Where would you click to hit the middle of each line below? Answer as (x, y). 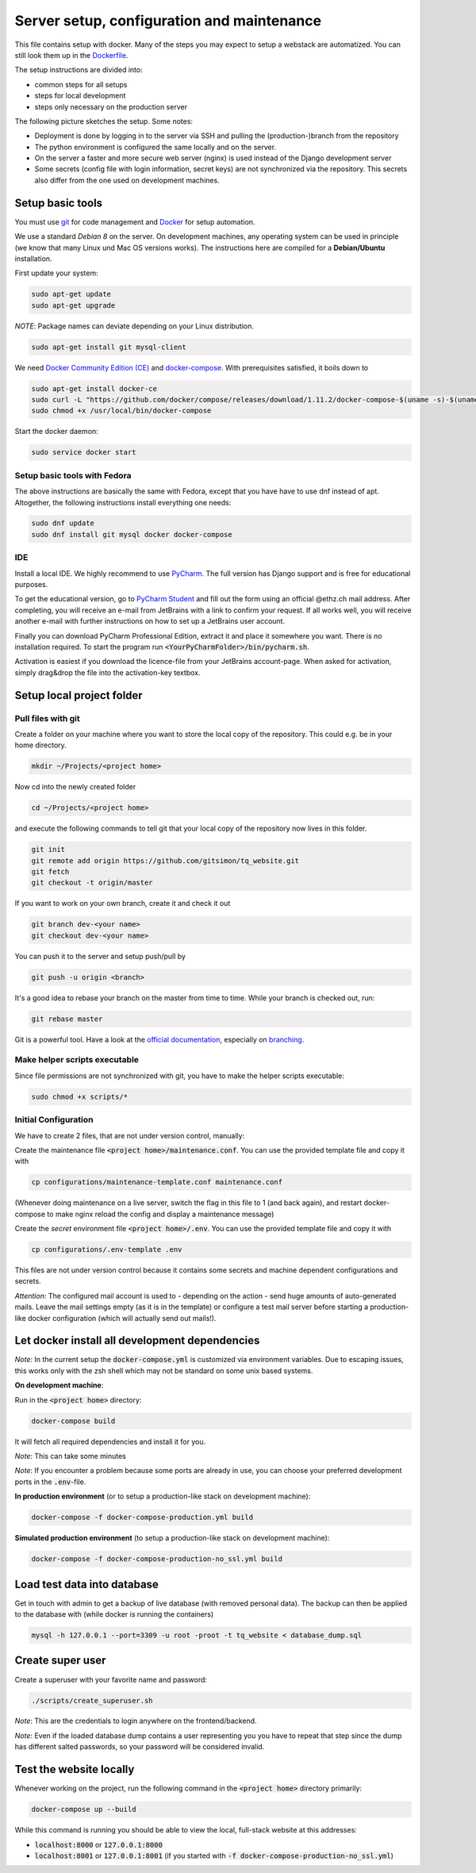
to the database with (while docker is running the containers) (114, 1614)
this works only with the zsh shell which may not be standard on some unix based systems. (164, 1370)
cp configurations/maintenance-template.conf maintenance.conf (157, 1182)
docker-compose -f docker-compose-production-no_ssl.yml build (157, 1559)
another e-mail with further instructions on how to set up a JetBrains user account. (150, 621)
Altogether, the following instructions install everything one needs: (123, 502)
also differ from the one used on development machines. (127, 180)
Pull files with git (48, 718)
